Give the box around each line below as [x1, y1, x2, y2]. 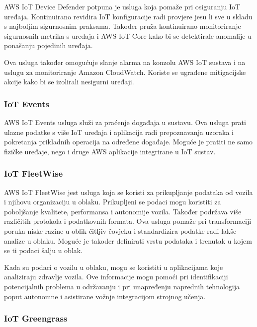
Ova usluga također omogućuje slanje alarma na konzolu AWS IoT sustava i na [4, 57, 246, 67]
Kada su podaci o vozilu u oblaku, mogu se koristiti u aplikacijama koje [4, 262, 223, 272]
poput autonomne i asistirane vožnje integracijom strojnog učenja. [4, 291, 206, 301]
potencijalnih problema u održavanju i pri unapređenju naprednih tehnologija [4, 281, 240, 291]
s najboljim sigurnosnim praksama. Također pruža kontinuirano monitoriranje [4, 21, 241, 31]
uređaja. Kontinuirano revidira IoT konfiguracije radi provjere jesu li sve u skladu [4, 11, 253, 21]
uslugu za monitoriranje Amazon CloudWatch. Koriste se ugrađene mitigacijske [4, 66, 246, 77]
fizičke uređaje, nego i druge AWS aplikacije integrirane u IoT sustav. [4, 146, 216, 156]
